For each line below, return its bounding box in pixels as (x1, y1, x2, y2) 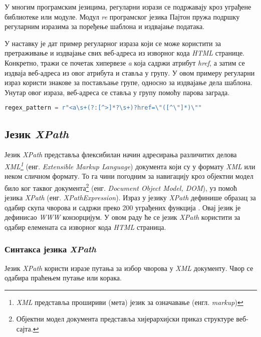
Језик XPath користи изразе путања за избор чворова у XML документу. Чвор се (5, 262, 253, 273)
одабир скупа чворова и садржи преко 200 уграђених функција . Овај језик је (5, 202, 241, 212)
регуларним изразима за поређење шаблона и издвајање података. (5, 21, 205, 32)
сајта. (16, 323, 33, 334)
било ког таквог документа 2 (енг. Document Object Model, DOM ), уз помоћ (5, 181, 237, 193)
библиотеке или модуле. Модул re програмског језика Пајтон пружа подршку (5, 11, 240, 22)
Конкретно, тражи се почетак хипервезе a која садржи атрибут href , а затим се (5, 57, 245, 68)
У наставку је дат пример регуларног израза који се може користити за (5, 38, 221, 48)
